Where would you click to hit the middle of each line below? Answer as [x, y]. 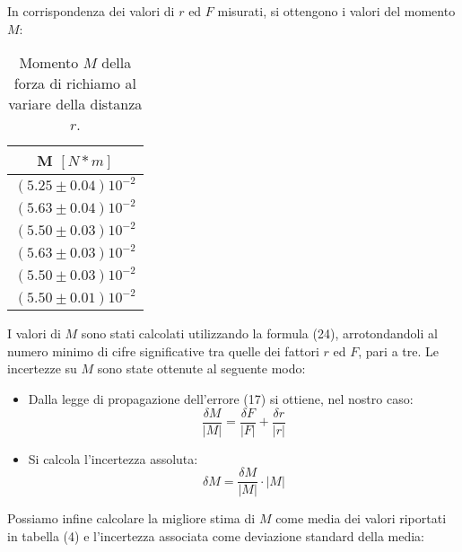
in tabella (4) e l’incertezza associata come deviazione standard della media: [216, 535]
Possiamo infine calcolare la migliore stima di [131, 518]
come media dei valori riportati [361, 518]
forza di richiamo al [75, 83]
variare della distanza [75, 104]
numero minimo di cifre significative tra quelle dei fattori [163, 350]
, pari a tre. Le [398, 350]
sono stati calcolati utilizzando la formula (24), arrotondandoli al [259, 333]
